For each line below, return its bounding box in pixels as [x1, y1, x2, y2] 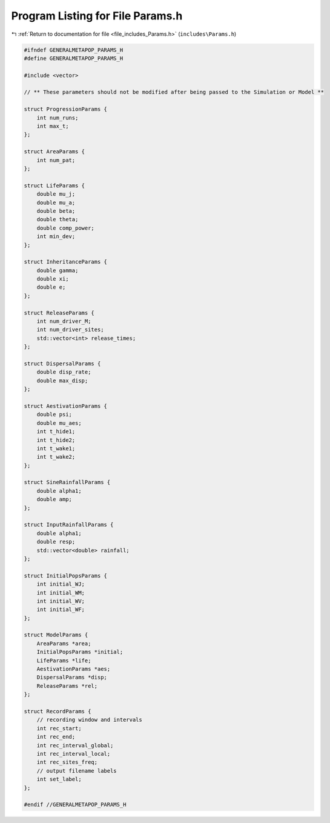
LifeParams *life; [36, 657, 91, 664]
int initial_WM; [36, 589, 85, 596]
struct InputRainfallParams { [24, 521, 114, 528]
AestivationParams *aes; [36, 665, 111, 673]
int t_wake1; [36, 445, 76, 451]
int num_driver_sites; [36, 326, 104, 333]
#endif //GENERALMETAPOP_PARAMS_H [24, 801, 127, 808]
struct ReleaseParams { [24, 309, 95, 316]
